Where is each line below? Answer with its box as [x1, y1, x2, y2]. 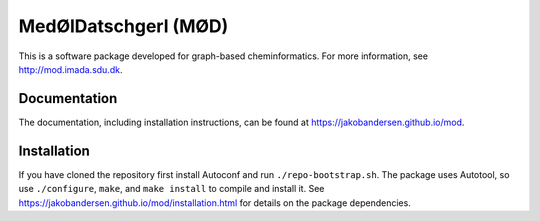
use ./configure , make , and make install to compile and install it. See [18, 183, 325, 195]
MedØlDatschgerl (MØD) [18, 15, 229, 37]
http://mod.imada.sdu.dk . [18, 63, 123, 75]
